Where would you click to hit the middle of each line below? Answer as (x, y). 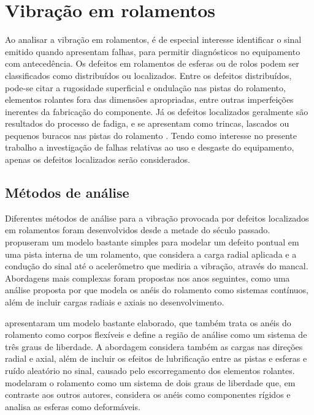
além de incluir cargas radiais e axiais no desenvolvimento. (115, 302)
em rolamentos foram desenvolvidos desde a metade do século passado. (138, 230)
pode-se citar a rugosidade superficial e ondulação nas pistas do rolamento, (145, 87)
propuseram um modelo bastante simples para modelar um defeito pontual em (152, 242)
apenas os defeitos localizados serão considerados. (98, 159)
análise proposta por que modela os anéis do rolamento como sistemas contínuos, (157, 290)
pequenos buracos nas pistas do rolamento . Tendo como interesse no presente (151, 135)
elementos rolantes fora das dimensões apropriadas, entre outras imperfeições (149, 99)
